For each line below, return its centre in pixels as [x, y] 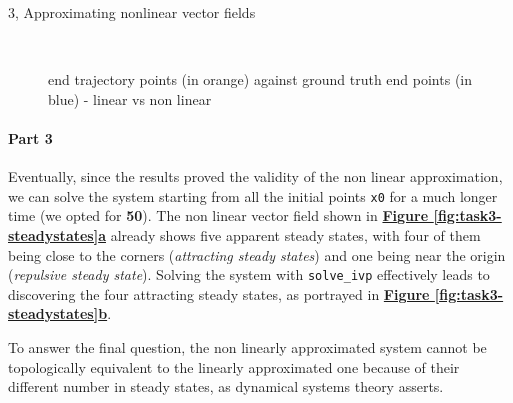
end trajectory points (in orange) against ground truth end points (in [260, 79]
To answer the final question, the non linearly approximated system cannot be [247, 347]
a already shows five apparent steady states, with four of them [289, 235]
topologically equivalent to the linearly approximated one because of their [234, 366]
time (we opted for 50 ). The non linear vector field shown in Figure [218, 215]
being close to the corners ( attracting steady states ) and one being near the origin [257, 254]
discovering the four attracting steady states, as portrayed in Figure [219, 293]
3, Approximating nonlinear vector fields [132, 12]
